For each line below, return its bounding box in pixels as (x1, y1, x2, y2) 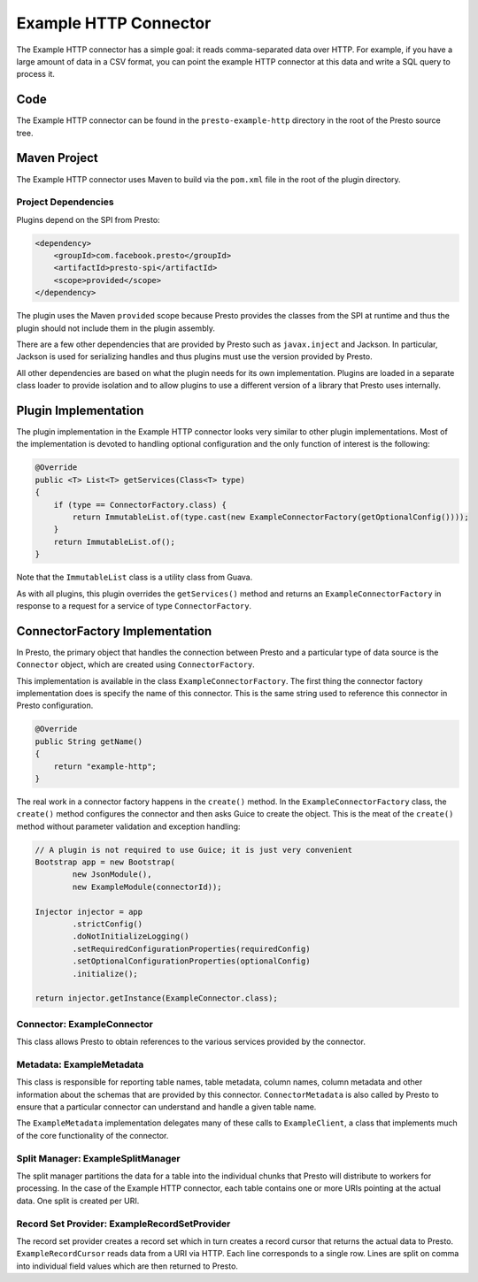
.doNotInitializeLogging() (72, 932, 189, 941)
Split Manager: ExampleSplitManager (16, 1152, 181, 1164)
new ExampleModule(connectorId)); (72, 881, 222, 892)
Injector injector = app (35, 907, 143, 917)
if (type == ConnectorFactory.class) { (53, 500, 227, 510)
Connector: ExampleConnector (16, 1017, 154, 1030)
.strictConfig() (72, 919, 143, 929)
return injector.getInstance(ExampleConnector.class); (35, 994, 278, 1003)
